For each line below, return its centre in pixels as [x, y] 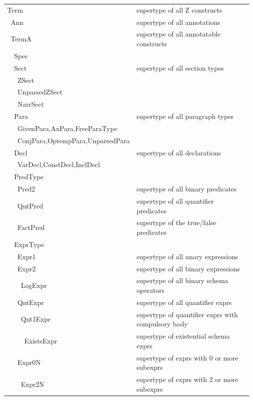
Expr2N [32, 384]
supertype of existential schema [183, 336]
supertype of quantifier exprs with [187, 314]
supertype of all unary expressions [187, 256]
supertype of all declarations [179, 152]
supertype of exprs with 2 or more [187, 379]
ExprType [29, 244]
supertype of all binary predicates [187, 189]
